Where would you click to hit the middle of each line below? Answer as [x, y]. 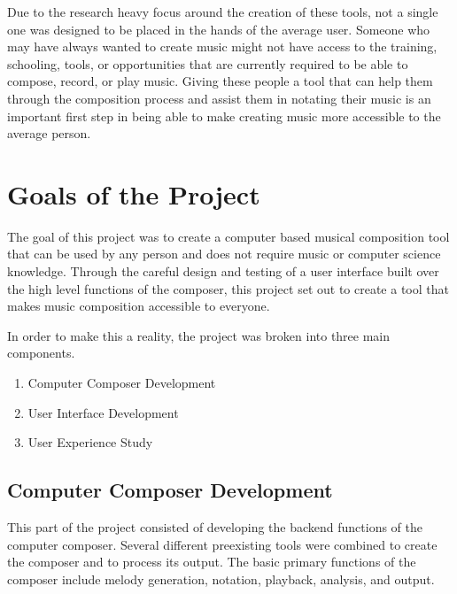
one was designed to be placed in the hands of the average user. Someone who [219, 29]
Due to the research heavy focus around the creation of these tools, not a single [223, 12]
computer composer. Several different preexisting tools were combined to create [222, 544]
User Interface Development [103, 412]
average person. [49, 133]
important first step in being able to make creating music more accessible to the [224, 116]
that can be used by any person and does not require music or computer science [224, 254]
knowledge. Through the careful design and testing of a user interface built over [223, 271]
